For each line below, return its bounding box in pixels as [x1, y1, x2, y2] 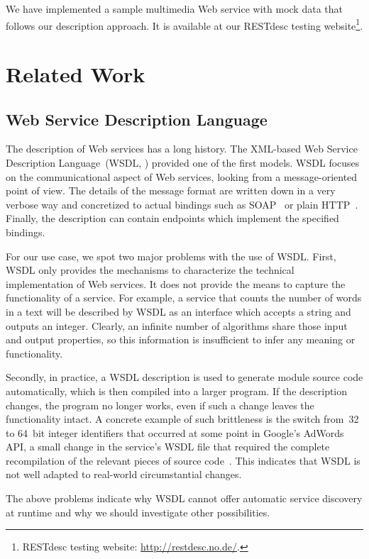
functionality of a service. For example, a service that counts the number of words [6, 290, 362, 305]
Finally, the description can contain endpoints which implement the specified [6, 211, 339, 226]
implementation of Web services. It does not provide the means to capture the [6, 276, 346, 291]
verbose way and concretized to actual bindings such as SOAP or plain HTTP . [6, 197, 358, 211]
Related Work [6, 60, 145, 89]
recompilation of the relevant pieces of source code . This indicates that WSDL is [6, 453, 360, 467]
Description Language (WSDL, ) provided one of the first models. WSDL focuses [6, 155, 360, 170]
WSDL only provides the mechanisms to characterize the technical [6, 262, 294, 277]
